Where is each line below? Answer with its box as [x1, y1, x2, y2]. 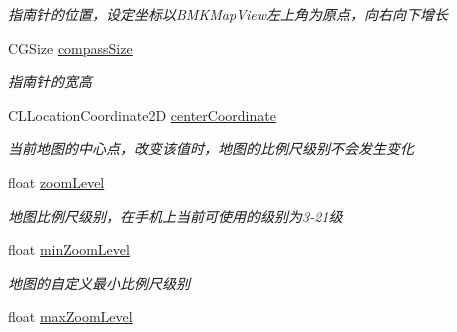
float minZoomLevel [8, 239, 130, 260]
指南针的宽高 [8, 71, 92, 92]
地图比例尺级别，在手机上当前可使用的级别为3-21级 [8, 205, 343, 226]
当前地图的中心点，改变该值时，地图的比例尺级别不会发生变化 [8, 138, 414, 159]
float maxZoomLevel [8, 306, 133, 327]
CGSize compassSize [8, 37, 133, 58]
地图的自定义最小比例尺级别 [8, 272, 190, 293]
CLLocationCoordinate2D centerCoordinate [8, 104, 276, 125]
